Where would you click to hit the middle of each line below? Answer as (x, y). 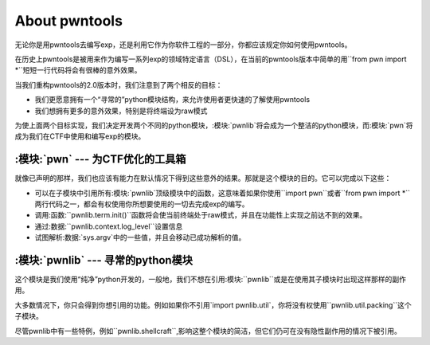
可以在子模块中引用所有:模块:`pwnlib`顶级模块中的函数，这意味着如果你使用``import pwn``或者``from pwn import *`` (222, 193)
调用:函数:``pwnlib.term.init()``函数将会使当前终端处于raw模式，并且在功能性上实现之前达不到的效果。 (201, 215)
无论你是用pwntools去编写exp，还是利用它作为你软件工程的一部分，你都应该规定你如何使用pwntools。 (183, 45)
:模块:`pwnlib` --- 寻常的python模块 (104, 260)
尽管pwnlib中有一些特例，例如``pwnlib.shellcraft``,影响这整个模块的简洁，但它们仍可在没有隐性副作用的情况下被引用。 (208, 331)
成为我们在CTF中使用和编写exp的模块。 (80, 136)
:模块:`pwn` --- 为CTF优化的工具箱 (100, 159)
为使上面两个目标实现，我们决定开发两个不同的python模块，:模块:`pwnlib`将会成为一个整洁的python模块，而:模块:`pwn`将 (214, 125)
